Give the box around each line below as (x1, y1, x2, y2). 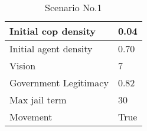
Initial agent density (9, 42, 93, 55)
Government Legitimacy (9, 76, 109, 89)
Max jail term (9, 93, 67, 106)
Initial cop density (9, 24, 96, 38)
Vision (9, 59, 36, 72)
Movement (9, 110, 53, 123)
